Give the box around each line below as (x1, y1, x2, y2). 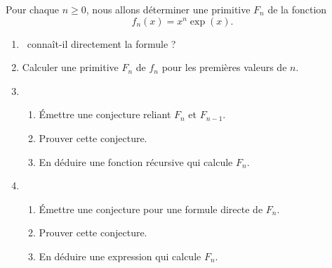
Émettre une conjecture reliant (39, 107, 171, 122)
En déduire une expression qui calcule (39, 248, 201, 263)
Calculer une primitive (22, 60, 119, 75)
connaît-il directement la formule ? (27, 36, 176, 51)
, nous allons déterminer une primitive (86, 2, 251, 16)
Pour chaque (6, 2, 60, 16)
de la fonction (267, 2, 327, 16)
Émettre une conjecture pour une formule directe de (39, 201, 263, 216)
